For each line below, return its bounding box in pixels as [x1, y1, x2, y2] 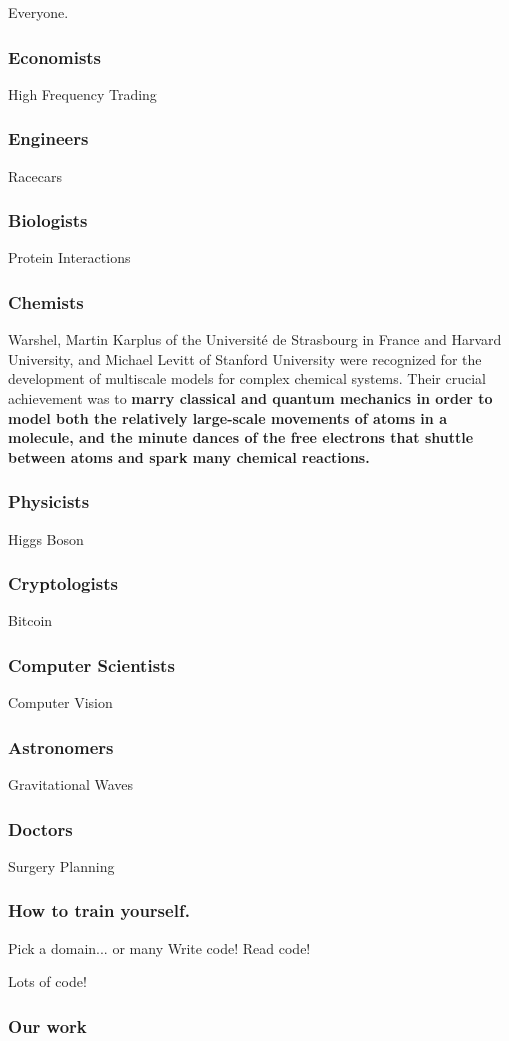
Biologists [8, 208, 88, 233]
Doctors [8, 816, 73, 841]
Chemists [8, 289, 84, 314]
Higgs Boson [8, 528, 84, 549]
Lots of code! [8, 971, 87, 992]
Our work [8, 1013, 87, 1038]
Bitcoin [8, 610, 53, 631]
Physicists [8, 489, 90, 514]
